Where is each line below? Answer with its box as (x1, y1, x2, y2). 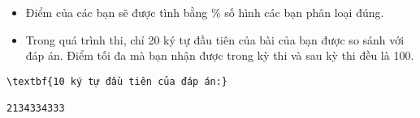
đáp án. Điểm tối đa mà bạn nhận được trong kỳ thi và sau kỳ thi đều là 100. (25, 47, 414, 64)
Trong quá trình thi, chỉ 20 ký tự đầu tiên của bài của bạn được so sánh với (25, 31, 405, 48)
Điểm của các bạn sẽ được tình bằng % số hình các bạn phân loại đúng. (25, 4, 384, 20)
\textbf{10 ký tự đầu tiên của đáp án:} (6, 75, 228, 87)
